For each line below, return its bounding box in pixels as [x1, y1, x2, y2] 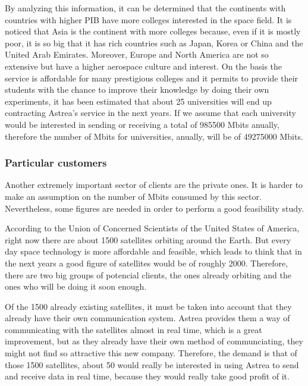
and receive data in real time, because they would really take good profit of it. [5, 370, 290, 382]
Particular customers [5, 155, 107, 170]
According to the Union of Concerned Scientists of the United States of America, [5, 222, 300, 234]
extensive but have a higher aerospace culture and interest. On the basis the [5, 59, 282, 72]
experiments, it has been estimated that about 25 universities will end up [5, 95, 272, 107]
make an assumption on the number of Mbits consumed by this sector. [5, 190, 262, 202]
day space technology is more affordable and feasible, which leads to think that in [5, 245, 302, 258]
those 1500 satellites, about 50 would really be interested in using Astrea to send [5, 358, 299, 371]
